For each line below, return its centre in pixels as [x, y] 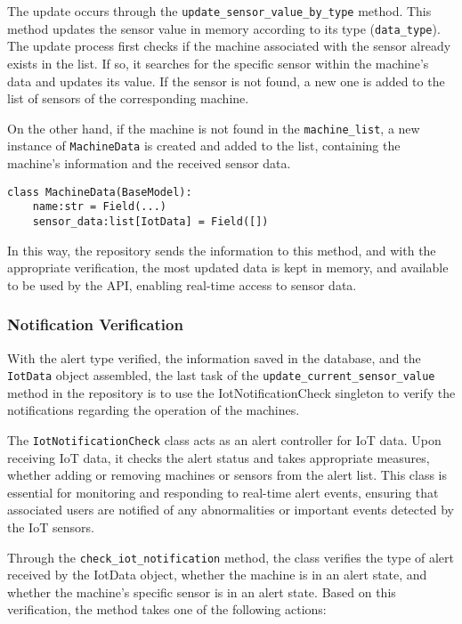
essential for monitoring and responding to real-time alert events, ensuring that [223, 492]
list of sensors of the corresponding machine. [128, 98]
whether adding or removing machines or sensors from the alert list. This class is [227, 475]
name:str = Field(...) [99, 207]
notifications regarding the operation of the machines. [154, 410]
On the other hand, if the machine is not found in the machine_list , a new [214, 128]
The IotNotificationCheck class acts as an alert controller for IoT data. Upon [224, 440]
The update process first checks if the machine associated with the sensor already [229, 46]
